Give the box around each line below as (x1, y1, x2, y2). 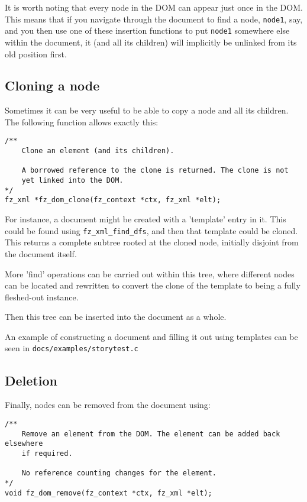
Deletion (5, 371, 57, 389)
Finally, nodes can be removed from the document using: (5, 399, 211, 411)
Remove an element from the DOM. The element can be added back (21, 429, 280, 438)
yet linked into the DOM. (21, 176, 124, 185)
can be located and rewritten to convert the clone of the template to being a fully (5, 279, 300, 292)
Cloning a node (5, 76, 100, 95)
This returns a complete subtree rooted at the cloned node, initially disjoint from (5, 236, 299, 248)
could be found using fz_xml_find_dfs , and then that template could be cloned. (5, 224, 298, 237)
